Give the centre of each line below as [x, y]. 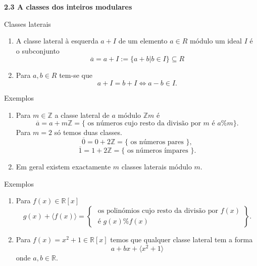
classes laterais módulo [157, 167]
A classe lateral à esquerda [57, 41]
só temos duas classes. [88, 132]
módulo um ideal [216, 41]
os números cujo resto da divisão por [144, 124]
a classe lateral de [82, 115]
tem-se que [76, 75]
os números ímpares [158, 151]
